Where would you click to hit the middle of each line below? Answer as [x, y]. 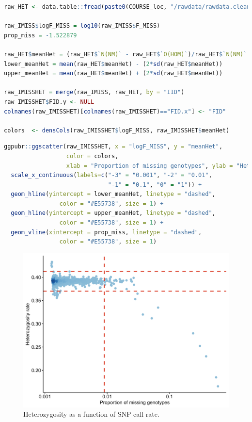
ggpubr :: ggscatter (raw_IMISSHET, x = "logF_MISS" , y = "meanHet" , [113, 147]
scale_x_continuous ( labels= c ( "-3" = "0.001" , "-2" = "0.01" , [111, 175]
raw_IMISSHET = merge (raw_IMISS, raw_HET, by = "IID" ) [94, 92]
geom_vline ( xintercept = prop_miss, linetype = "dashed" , [106, 232]
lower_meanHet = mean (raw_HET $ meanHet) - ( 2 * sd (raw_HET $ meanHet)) [113, 64]
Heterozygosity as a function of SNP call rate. [91, 414]
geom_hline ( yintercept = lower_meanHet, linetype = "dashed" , [113, 194]
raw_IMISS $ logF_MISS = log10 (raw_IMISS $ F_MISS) [82, 26]
